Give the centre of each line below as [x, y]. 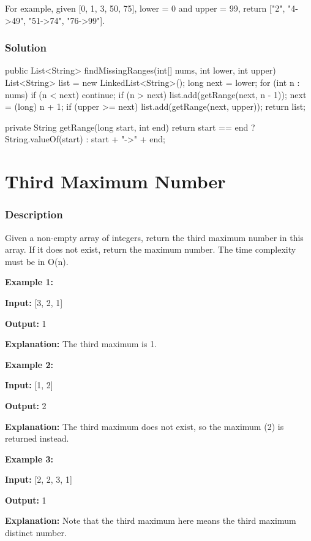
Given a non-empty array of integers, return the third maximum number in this [154, 237]
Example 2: [29, 364]
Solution [26, 48]
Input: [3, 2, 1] [34, 302]
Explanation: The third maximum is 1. [81, 344]
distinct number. [36, 533]
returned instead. [37, 438]
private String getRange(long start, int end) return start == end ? [130, 127]
